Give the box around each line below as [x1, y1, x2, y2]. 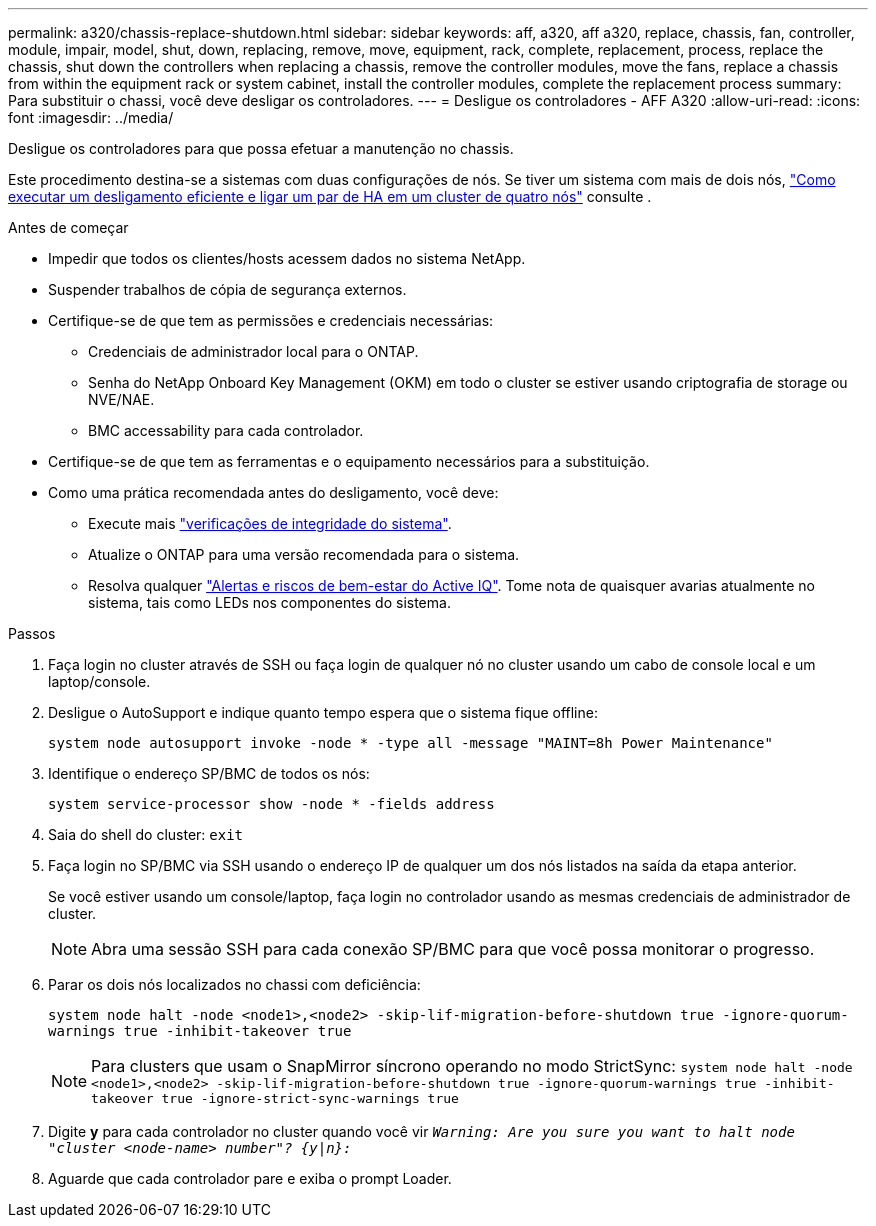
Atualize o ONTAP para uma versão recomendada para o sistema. [88, 546, 520, 563]
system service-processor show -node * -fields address [48, 796, 495, 812]
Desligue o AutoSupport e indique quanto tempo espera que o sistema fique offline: [48, 704, 598, 721]
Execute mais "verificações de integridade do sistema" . [88, 515, 452, 532]
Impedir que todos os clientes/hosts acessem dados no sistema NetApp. [48, 250, 526, 267]
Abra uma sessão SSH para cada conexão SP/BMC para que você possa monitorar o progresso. [91, 939, 815, 959]
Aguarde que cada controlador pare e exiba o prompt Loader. [48, 1170, 452, 1187]
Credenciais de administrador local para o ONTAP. [88, 343, 419, 360]
